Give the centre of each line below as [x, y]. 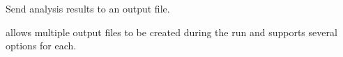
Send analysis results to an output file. [88, 8]
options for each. [41, 46]
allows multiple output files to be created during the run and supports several [171, 32]
